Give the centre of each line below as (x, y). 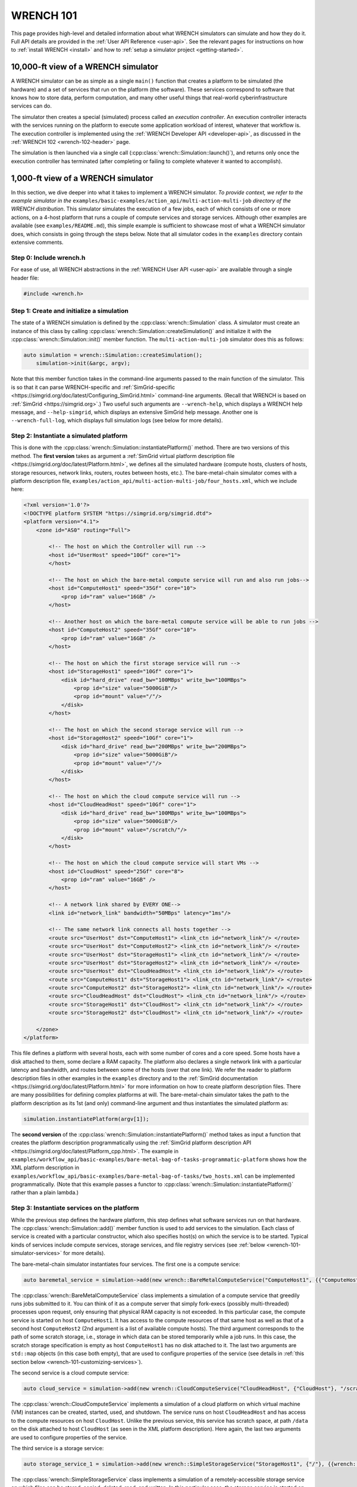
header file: (25, 278)
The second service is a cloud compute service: (70, 1373)
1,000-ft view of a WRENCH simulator (82, 178)
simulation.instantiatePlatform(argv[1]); (86, 1119)
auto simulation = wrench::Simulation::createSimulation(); (113, 355)
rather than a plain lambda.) (45, 1193)
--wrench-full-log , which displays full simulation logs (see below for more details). (117, 421)
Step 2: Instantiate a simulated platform (69, 436)
